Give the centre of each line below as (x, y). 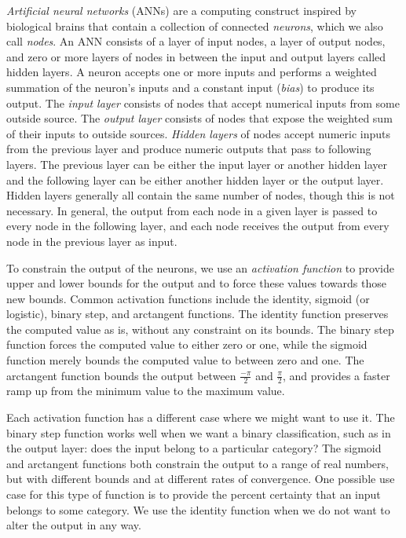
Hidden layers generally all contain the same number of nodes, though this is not (201, 195)
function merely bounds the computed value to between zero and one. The (185, 360)
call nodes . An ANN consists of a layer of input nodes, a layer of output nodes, (196, 41)
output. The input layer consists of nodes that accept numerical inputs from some (203, 102)
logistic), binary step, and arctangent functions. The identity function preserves (198, 314)
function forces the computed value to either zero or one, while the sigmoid (187, 344)
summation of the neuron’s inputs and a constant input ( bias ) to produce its (190, 87)
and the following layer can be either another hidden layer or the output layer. (195, 179)
